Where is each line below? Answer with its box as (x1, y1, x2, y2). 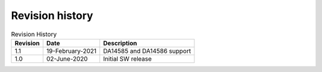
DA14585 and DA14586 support (103, 46, 191, 55)
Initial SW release (103, 54, 152, 62)
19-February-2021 (46, 46, 97, 55)
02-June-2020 (46, 54, 88, 62)
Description (103, 39, 137, 47)
